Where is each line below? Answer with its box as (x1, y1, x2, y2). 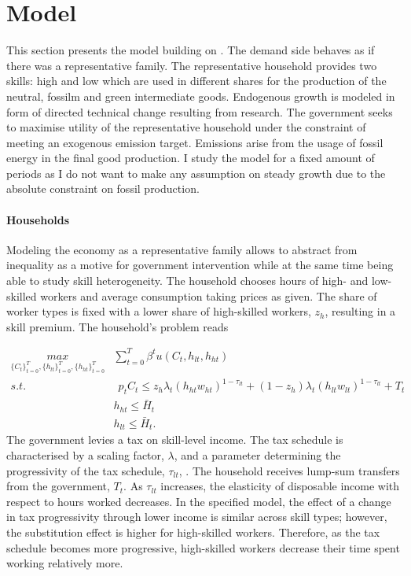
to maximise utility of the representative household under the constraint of (6, 119, 366, 135)
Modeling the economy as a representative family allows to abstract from (6, 241, 358, 257)
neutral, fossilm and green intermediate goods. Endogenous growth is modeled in (6, 87, 395, 104)
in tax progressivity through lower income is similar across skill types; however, (6, 508, 387, 525)
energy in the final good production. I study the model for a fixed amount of (6, 150, 375, 166)
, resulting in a (325, 303, 396, 319)
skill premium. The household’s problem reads (6, 318, 229, 334)
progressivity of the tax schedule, (6, 462, 165, 478)
